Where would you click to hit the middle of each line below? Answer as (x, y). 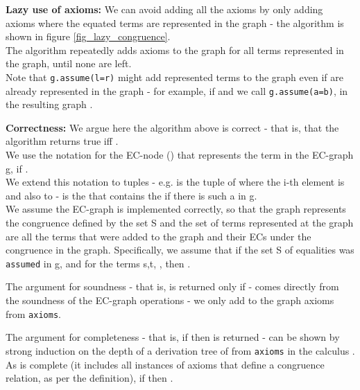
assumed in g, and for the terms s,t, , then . (98, 263)
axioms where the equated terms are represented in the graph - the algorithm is (175, 23)
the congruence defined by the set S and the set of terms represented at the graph (180, 223)
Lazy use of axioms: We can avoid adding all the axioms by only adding (164, 9)
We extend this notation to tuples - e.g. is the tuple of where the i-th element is (175, 182)
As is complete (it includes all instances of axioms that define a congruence (165, 364)
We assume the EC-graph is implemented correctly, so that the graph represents (176, 209)
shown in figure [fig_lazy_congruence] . (88, 36)
